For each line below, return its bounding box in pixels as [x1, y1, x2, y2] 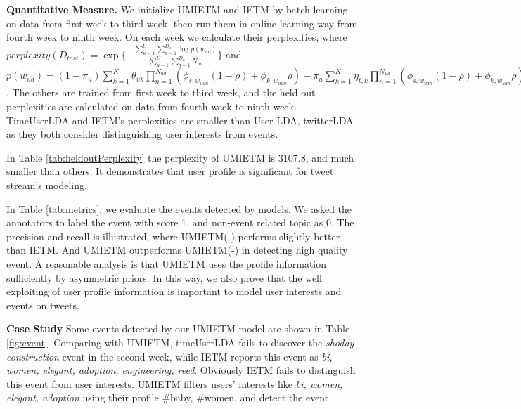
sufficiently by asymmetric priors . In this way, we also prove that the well [6, 270, 322, 285]
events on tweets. [6, 297, 79, 312]
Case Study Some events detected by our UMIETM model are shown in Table [6, 321, 350, 336]
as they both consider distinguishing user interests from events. [6, 126, 278, 141]
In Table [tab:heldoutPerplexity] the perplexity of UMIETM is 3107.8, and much [6, 150, 354, 164]
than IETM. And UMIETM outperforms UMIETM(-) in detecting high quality [6, 242, 348, 257]
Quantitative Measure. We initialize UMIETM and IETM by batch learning [6, 2, 348, 16]
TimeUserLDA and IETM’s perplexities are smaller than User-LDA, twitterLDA [6, 112, 354, 127]
